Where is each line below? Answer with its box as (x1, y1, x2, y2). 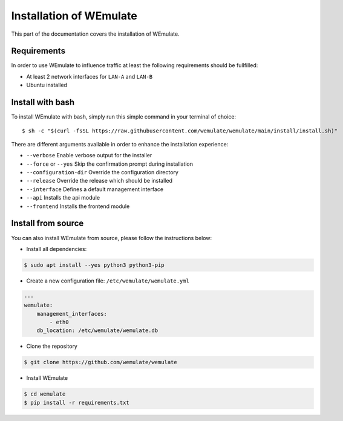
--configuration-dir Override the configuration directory (26, 169, 178, 176)
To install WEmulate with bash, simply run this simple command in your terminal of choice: (11, 113, 236, 120)
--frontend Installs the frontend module (26, 203, 130, 210)
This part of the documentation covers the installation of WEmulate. (11, 30, 180, 38)
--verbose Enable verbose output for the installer (26, 152, 152, 159)
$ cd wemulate (24, 391, 66, 397)
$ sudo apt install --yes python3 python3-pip (24, 261, 165, 269)
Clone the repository (26, 342, 78, 350)
